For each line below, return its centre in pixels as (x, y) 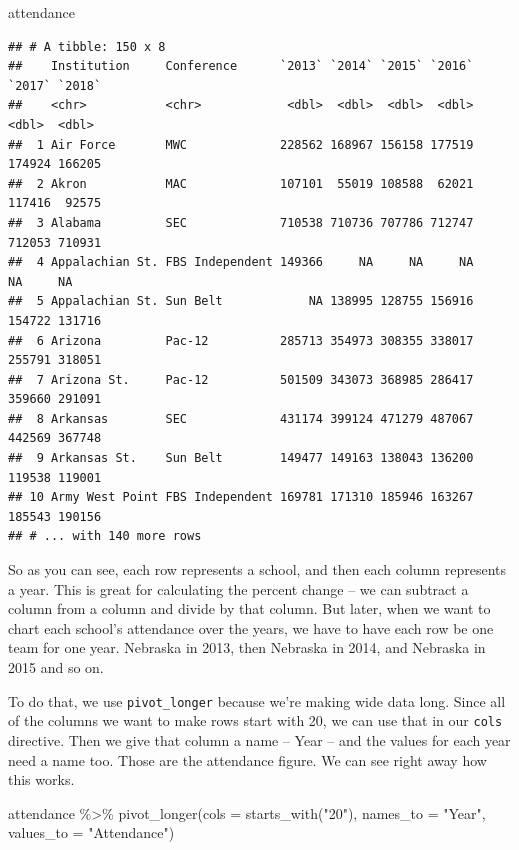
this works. (41, 779)
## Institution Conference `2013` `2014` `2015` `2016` (241, 66)
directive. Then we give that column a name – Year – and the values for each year (259, 739)
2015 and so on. (56, 667)
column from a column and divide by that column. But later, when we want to (249, 608)
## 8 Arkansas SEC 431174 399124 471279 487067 (241, 418)
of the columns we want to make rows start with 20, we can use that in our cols (255, 720)
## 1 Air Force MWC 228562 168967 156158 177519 (241, 144)
